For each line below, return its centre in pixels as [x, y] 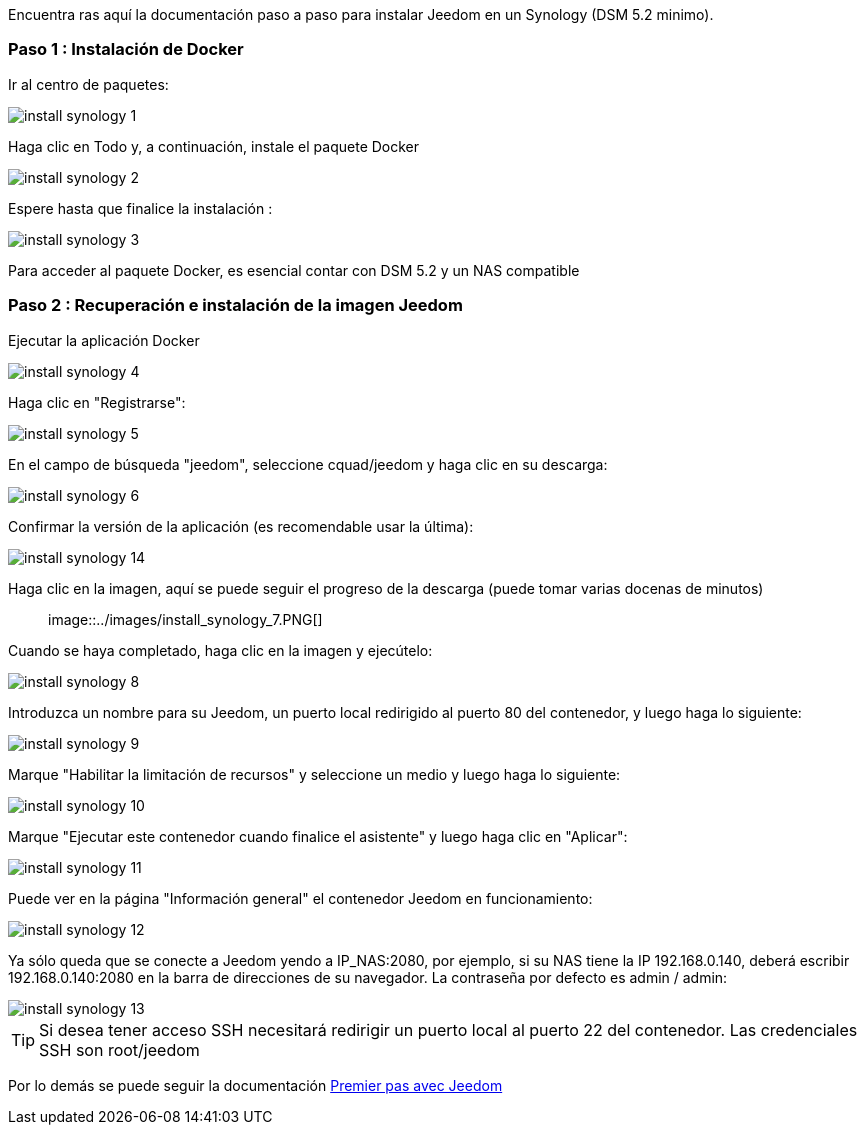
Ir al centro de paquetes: [88, 84]
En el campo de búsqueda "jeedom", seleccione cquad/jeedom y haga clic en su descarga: [308, 464]
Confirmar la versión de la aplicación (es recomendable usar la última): [241, 526]
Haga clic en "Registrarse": [97, 402]
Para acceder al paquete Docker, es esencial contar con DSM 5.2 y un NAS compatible [294, 270]
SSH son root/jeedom [119, 1049]
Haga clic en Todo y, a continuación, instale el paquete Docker [214, 146]
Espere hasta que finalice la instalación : [140, 208]
